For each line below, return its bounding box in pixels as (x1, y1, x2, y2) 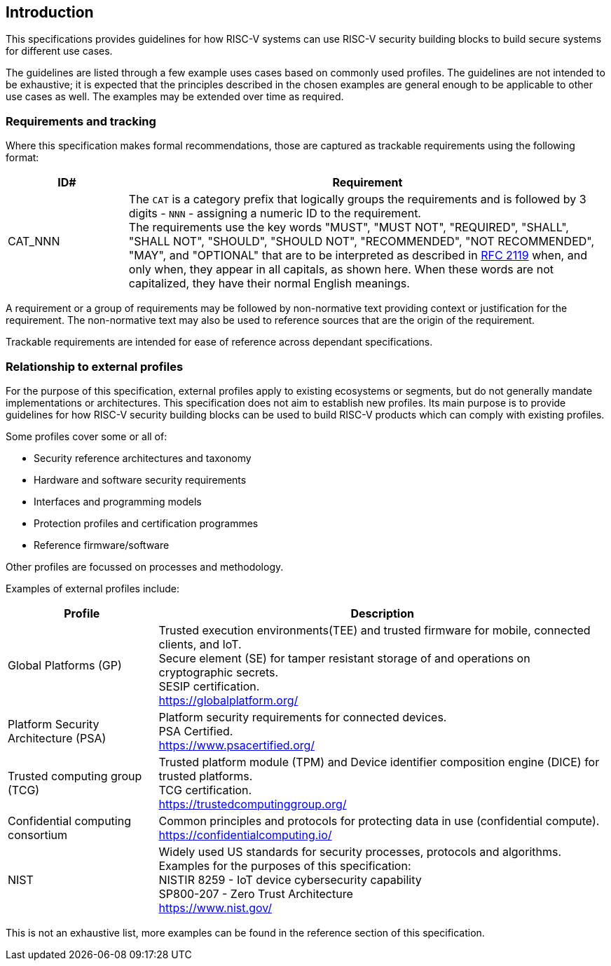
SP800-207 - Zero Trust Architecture (158, 886, 353, 901)
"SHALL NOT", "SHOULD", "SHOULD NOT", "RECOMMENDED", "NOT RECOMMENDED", (128, 234, 595, 249)
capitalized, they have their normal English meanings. (128, 276, 410, 291)
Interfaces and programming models (34, 495, 202, 508)
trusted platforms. (158, 768, 253, 783)
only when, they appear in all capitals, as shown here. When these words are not (128, 262, 554, 277)
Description (350, 606, 414, 620)
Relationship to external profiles (6, 359, 184, 374)
